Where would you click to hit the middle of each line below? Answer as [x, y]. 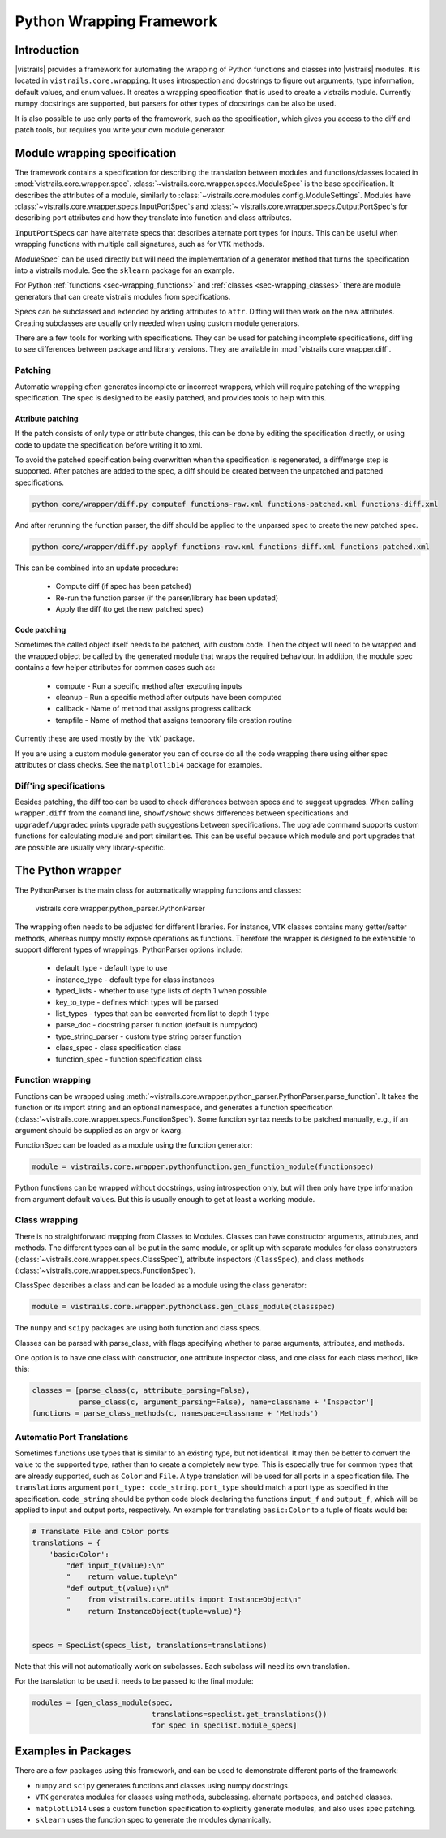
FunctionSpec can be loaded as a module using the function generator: [134, 1145]
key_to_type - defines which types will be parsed [137, 1002]
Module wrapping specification [96, 153]
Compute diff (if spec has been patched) [124, 586]
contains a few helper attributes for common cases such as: [115, 668]
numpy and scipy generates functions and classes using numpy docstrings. [163, 1785]
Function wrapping [53, 1080]
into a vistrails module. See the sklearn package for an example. [124, 270]
